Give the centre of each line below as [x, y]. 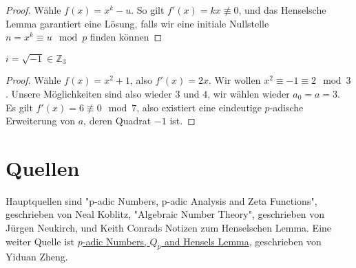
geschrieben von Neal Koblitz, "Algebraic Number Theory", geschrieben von [165, 214]
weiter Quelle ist [40, 241]
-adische [286, 107]
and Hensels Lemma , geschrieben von [243, 241]
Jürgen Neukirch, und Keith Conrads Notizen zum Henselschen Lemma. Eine [169, 228]
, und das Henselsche [282, 10]
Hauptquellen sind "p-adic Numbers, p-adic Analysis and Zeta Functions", [161, 200]
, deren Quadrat [117, 121]
